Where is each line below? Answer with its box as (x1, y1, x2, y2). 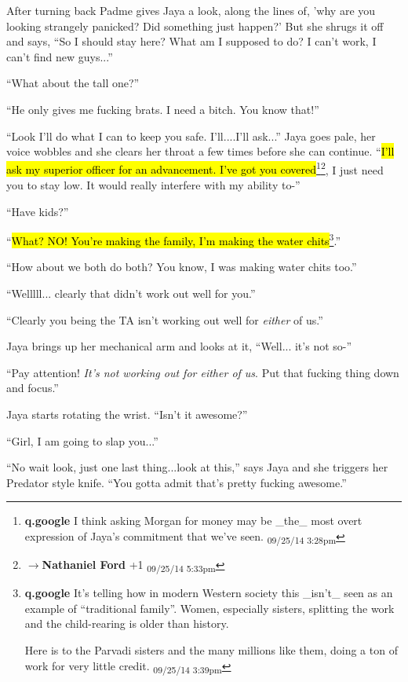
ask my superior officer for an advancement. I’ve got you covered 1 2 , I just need (6, 159, 384, 178)
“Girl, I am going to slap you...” (6, 432, 158, 449)
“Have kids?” (6, 203, 69, 219)
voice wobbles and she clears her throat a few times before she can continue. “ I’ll (6, 143, 395, 159)
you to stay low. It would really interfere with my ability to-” (6, 177, 301, 192)
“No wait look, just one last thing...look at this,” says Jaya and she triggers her (6, 459, 388, 475)
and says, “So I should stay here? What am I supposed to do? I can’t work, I (6, 33, 377, 49)
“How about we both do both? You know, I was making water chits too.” (6, 258, 357, 275)
